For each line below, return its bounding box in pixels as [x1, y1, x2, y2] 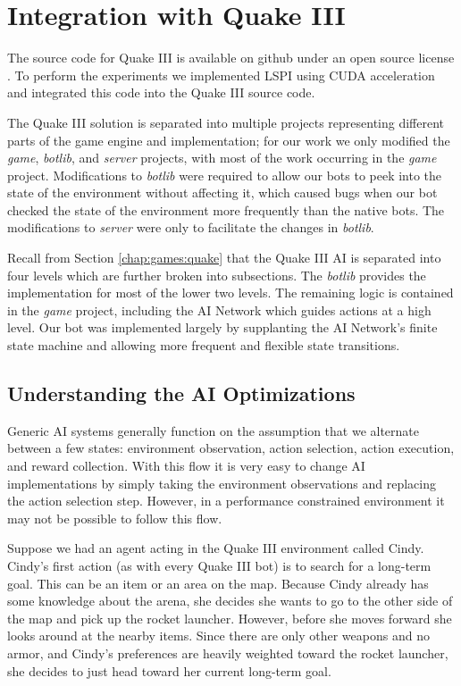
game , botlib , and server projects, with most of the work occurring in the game [7, 148, 437, 167]
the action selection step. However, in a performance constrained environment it [7, 491, 445, 510]
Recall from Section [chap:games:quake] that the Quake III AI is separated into [7, 248, 441, 267]
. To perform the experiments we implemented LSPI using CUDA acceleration [7, 65, 435, 84]
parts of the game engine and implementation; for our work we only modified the [7, 130, 450, 149]
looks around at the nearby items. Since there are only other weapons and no [7, 626, 430, 645]
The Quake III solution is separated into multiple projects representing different [7, 113, 445, 131]
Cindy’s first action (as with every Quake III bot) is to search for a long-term [7, 556, 432, 574]
